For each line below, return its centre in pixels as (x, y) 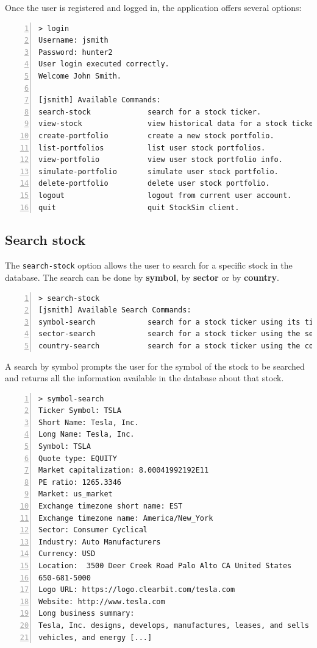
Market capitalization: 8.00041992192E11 (124, 470)
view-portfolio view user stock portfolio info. (161, 160)
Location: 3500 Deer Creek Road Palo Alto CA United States (165, 566)
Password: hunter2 (76, 52)
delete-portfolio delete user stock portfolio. (154, 184)
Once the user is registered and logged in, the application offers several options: (153, 7)
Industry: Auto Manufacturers (100, 542)
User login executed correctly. (104, 64)
